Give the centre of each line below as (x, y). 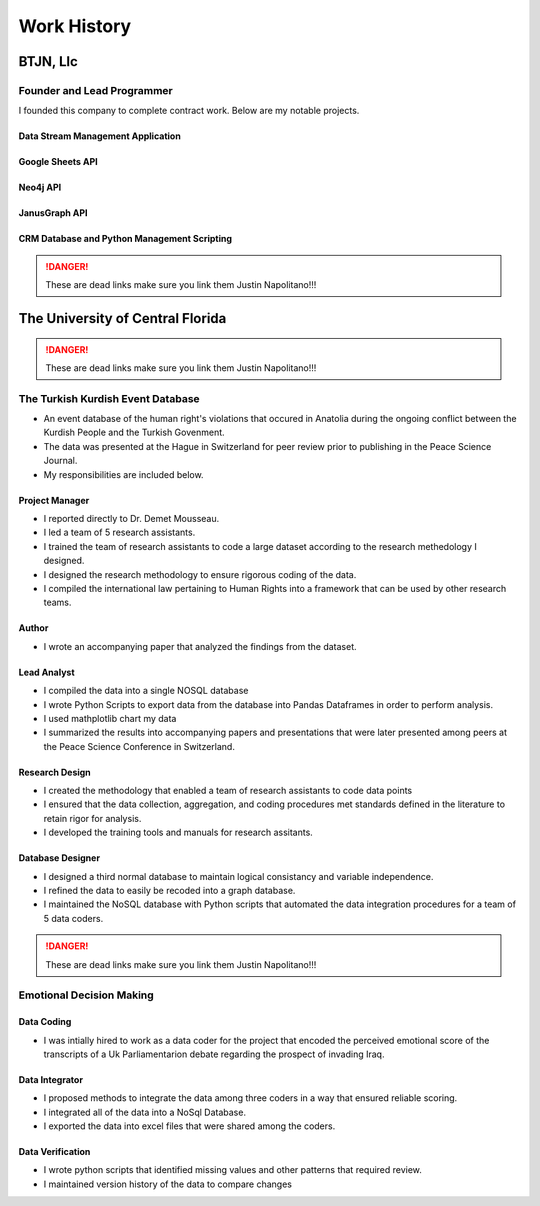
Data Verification (54, 1152)
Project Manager (54, 500)
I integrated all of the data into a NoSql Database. (145, 1112)
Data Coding (45, 1022)
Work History (75, 26)
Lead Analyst (46, 672)
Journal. (60, 461)
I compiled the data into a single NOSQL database (146, 691)
